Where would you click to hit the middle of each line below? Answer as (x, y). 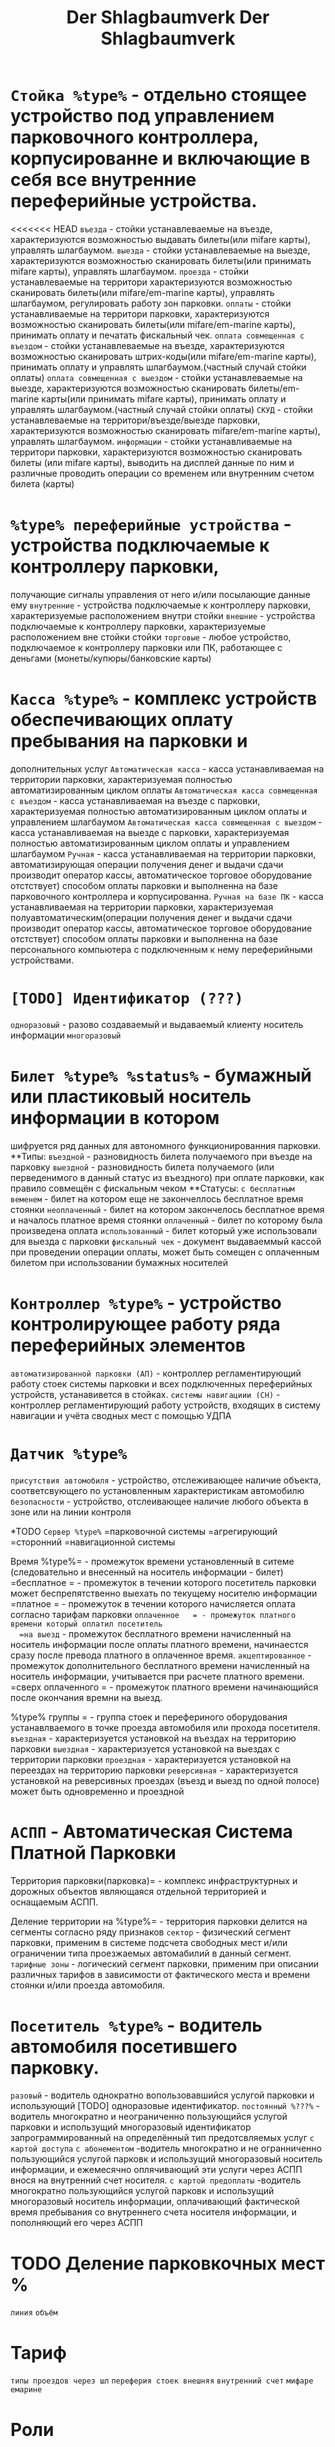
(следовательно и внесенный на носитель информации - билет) (147, 1572)
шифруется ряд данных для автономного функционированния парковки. (166, 1145)
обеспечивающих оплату (122, 720)
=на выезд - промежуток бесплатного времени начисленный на (155, 1633)
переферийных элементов (128, 1345)
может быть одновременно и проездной (97, 1791)
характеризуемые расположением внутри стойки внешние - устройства (163, 615)
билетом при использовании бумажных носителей (119, 1262)
